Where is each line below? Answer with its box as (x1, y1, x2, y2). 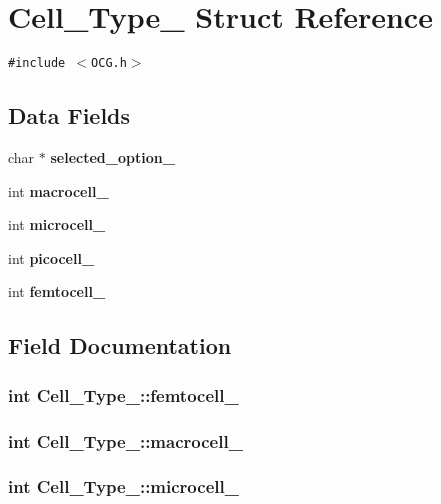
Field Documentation (8, 330, 232, 361)
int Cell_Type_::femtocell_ (8, 382, 239, 407)
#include (8, 56, 66, 71)
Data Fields (8, 100, 131, 131)
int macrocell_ (8, 180, 109, 201)
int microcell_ (8, 214, 106, 235)
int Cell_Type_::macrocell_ (8, 428, 243, 453)
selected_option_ (50, 146, 175, 167)
